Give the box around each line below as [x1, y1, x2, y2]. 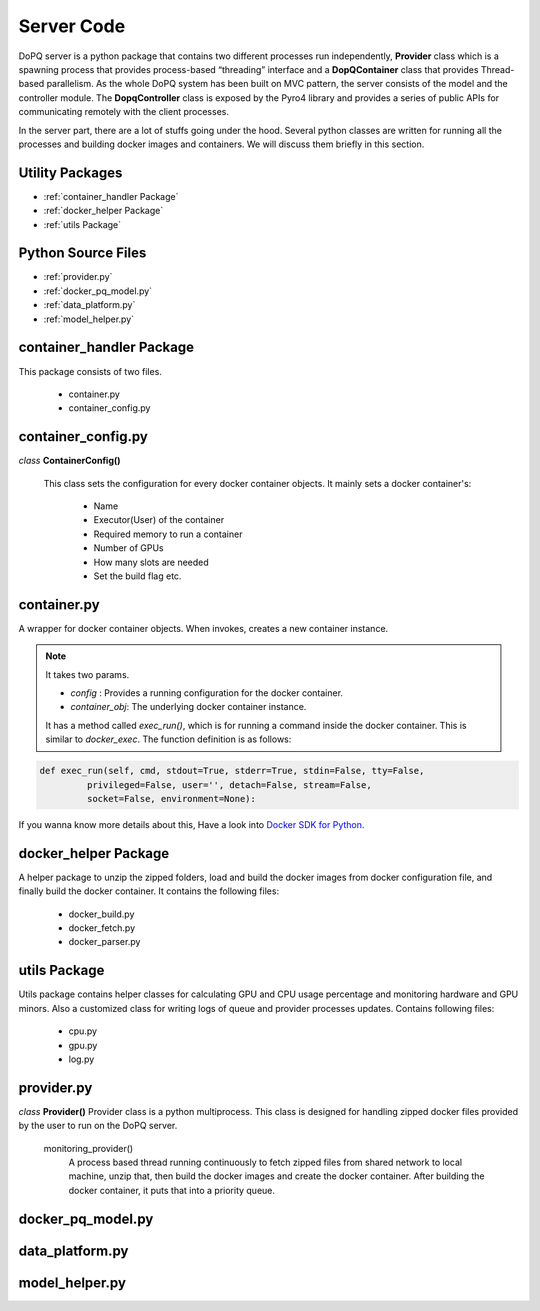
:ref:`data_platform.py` [43, 299, 136, 311]
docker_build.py [68, 908, 135, 920]
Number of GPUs [93, 542, 164, 554]
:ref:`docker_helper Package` [43, 205, 164, 217]
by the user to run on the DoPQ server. [18, 1120, 178, 1132]
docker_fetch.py [68, 922, 136, 934]
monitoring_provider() [43, 1142, 134, 1154]
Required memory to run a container [93, 528, 243, 540]
